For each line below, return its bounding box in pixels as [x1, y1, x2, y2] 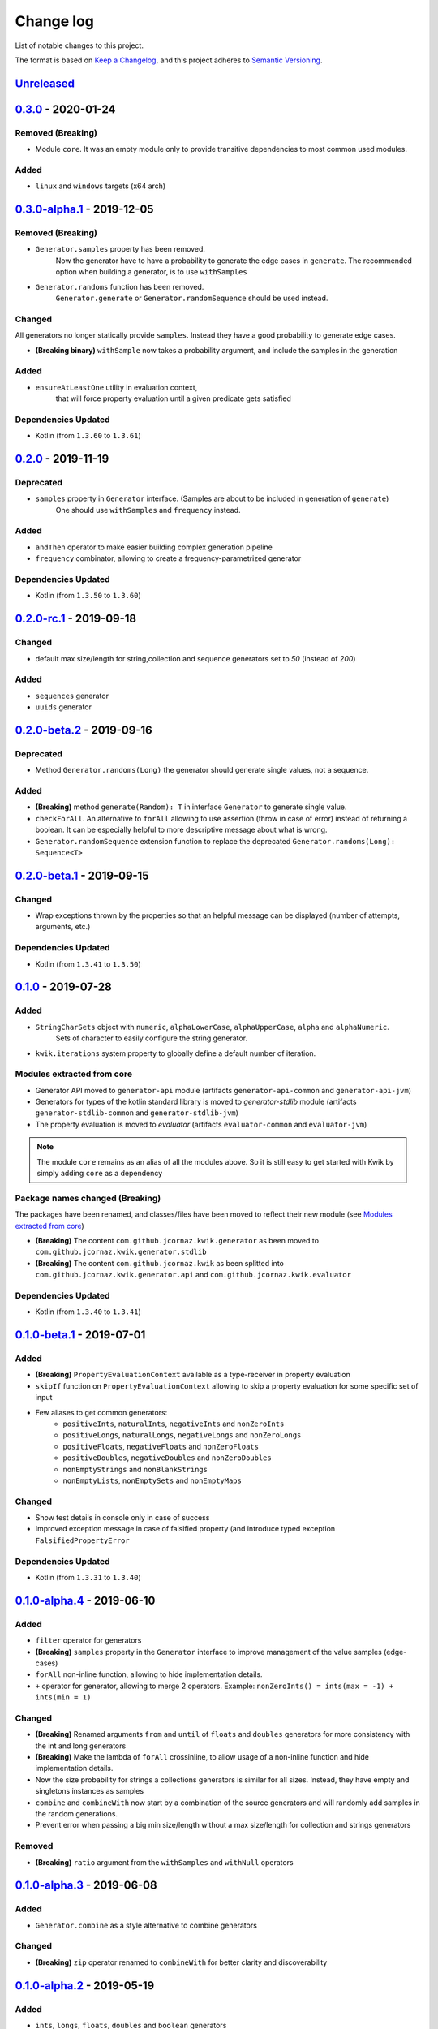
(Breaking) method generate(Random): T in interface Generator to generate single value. [35, 802, 347, 812]
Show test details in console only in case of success [35, 1513, 210, 1523]
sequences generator [35, 691, 109, 700]
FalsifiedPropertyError [35, 1536, 130, 1545]
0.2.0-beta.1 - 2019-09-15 [15, 868, 149, 882]
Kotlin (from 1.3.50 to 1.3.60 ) [35, 591, 141, 601]
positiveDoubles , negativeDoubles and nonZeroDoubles [62, 1453, 272, 1463]
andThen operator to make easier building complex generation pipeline [35, 542, 273, 552]
